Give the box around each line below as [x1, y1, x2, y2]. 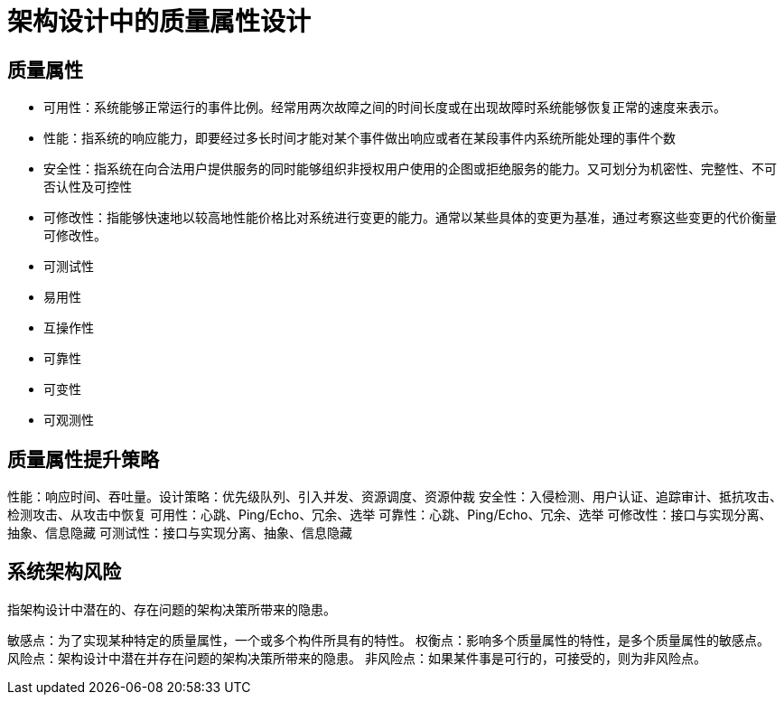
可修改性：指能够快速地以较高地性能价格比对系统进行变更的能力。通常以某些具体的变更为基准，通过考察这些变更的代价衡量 [43, 210, 777, 226]
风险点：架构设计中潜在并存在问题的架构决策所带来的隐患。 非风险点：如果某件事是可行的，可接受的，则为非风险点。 [7, 650, 706, 666]
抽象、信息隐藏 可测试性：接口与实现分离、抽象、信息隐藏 [7, 525, 352, 541]
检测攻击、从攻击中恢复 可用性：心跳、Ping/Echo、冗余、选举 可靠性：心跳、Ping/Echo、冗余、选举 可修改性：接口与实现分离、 [7, 507, 772, 523]
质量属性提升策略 [7, 447, 159, 471]
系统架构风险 [7, 560, 121, 584]
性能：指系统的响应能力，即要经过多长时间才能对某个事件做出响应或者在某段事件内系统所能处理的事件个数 [43, 130, 676, 146]
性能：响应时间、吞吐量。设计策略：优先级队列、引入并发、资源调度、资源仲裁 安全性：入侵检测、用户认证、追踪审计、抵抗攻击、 [7, 489, 782, 505]
